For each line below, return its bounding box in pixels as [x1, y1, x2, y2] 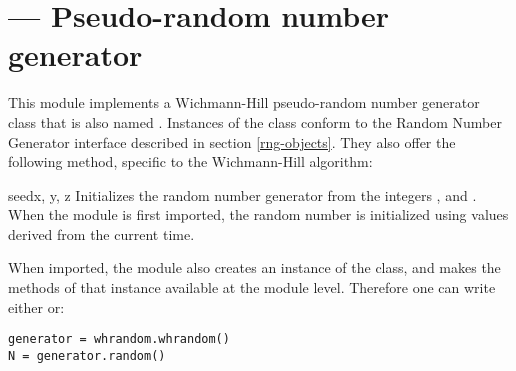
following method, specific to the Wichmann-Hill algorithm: [8, 151, 373, 172]
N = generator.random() [8, 348, 166, 363]
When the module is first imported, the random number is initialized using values [8, 204, 509, 225]
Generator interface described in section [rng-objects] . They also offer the [8, 131, 456, 152]
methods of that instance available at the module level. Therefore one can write [8, 277, 496, 298]
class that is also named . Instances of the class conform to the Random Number [8, 111, 502, 132]
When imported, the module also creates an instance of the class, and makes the [8, 257, 501, 278]
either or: [8, 296, 65, 317]
